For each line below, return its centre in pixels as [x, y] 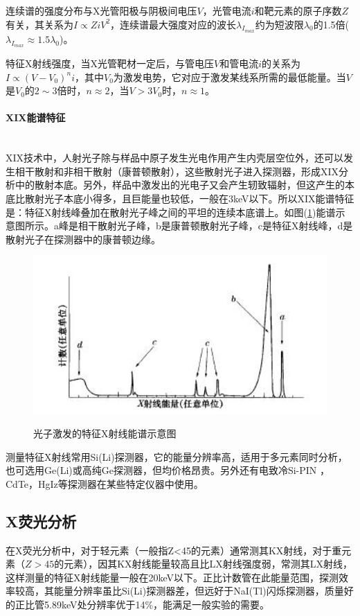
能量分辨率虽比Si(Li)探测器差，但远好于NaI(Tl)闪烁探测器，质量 [199, 591]
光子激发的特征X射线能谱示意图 [105, 433]
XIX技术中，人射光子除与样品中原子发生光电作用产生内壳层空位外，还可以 [175, 158]
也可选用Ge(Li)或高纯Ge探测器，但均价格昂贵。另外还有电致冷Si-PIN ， [168, 470]
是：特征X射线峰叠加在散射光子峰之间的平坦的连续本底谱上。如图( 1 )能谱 [171, 212]
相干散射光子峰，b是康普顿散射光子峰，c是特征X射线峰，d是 [215, 226]
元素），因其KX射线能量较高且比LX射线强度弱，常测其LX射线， [208, 564]
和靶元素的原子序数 [298, 10]
